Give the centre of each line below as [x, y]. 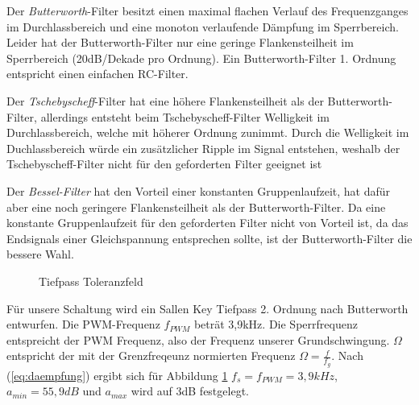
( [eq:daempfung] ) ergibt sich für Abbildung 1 [117, 375]
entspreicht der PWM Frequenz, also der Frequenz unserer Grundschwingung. [198, 339]
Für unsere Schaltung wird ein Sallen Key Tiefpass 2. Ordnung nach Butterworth [207, 308]
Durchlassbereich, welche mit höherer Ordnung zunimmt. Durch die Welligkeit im [208, 132]
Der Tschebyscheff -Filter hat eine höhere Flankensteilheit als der [165, 100]
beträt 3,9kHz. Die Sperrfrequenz [276, 324]
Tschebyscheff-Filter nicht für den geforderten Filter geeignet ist [164, 164]
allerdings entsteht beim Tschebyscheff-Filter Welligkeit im [185, 116]
